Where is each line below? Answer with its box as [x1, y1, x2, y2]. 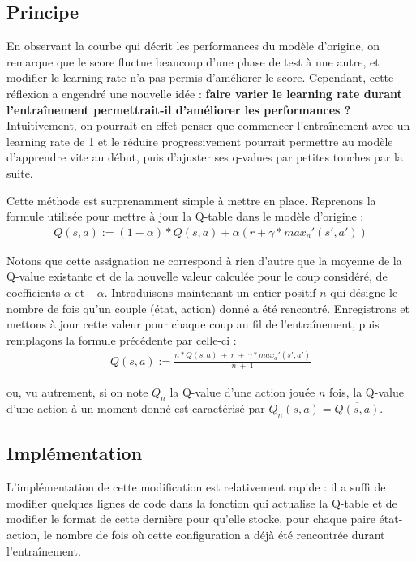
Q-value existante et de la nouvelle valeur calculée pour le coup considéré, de [6, 268, 388, 285]
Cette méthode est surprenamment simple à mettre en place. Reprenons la [6, 191, 376, 208]
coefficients [6, 283, 61, 300]
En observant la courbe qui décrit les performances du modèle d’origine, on [6, 37, 380, 54]
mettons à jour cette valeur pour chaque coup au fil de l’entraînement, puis [6, 315, 380, 332]
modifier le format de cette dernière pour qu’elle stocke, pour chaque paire [6, 510, 375, 527]
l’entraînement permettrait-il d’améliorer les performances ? [6, 101, 351, 118]
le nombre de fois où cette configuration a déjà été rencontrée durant [43, 526, 385, 543]
